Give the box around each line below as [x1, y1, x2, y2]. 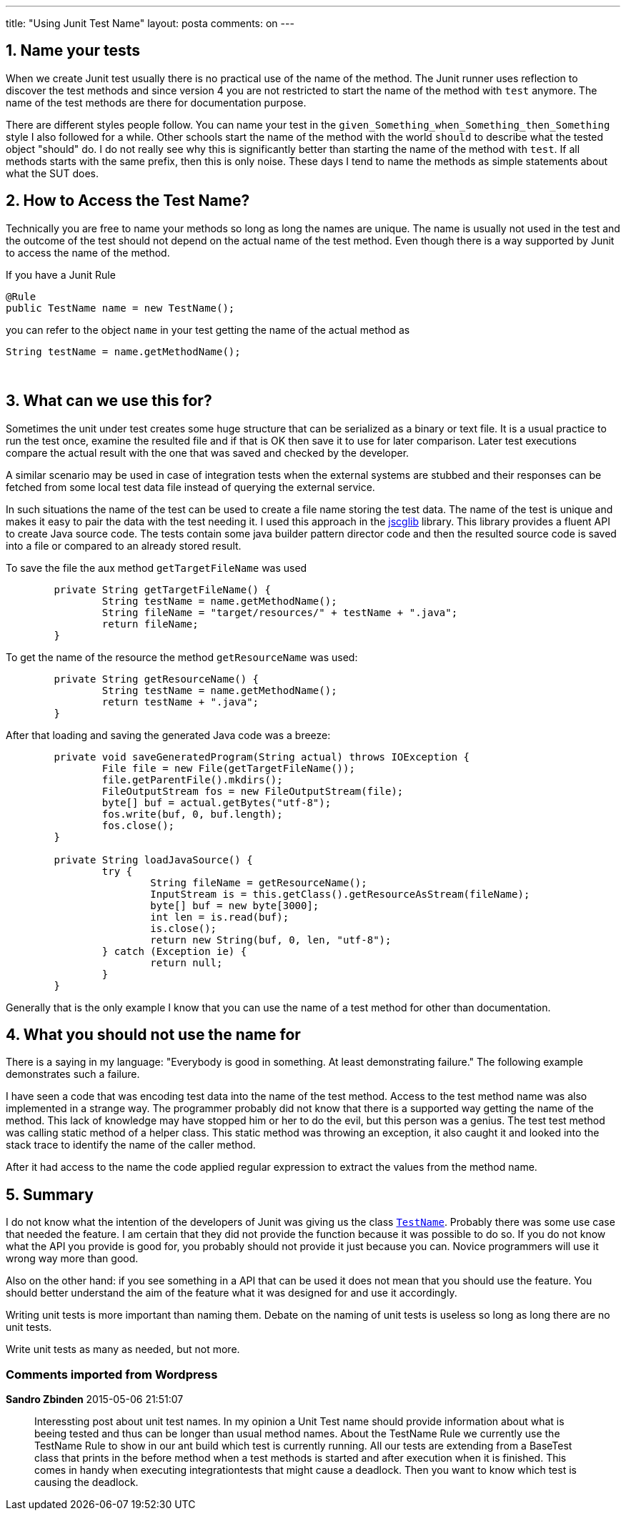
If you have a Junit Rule [6, 268, 116, 281]
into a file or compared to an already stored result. [6, 539, 242, 552]
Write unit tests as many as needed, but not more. [6, 1343, 240, 1356]
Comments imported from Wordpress [6, 1367, 218, 1382]
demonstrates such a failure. [6, 1068, 140, 1081]
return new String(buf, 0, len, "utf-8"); [150, 933, 392, 946]
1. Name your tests [6, 41, 141, 60]
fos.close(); [101, 819, 175, 831]
